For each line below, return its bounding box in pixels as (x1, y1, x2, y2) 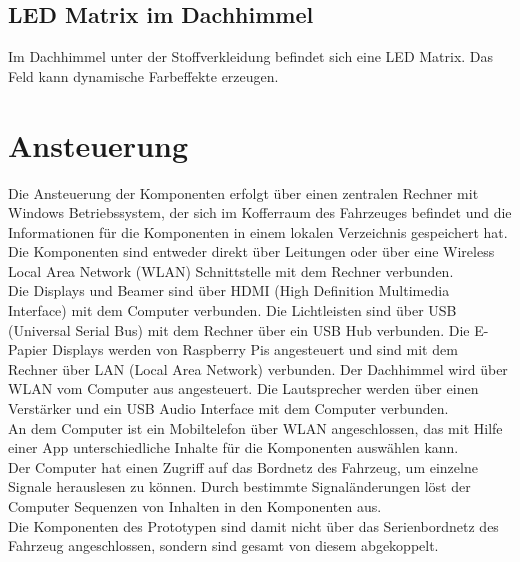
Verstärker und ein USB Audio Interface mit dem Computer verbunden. (8, 398, 449, 419)
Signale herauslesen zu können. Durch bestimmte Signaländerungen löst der (8, 476, 471, 497)
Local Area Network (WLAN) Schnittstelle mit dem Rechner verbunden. (8, 260, 454, 281)
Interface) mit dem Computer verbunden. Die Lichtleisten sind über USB (8, 300, 457, 321)
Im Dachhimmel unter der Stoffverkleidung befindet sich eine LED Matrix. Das (8, 46, 494, 67)
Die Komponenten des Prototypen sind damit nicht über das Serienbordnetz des (8, 515, 499, 536)
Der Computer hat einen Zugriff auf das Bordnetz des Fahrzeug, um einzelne (8, 456, 478, 477)
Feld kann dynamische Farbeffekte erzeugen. (8, 65, 279, 86)
